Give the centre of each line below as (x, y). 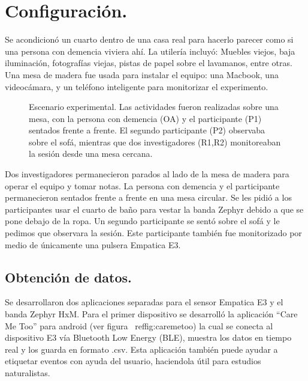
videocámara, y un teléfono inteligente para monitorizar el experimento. (137, 86)
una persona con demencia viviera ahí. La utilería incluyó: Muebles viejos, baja (150, 51)
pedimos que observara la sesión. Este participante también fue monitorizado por (153, 233)
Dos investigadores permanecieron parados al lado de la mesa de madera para (147, 174)
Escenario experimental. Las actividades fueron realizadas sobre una (154, 107)
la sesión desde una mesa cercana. (91, 154)
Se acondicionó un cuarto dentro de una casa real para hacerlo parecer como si (149, 39)
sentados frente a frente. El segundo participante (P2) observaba (147, 130)
